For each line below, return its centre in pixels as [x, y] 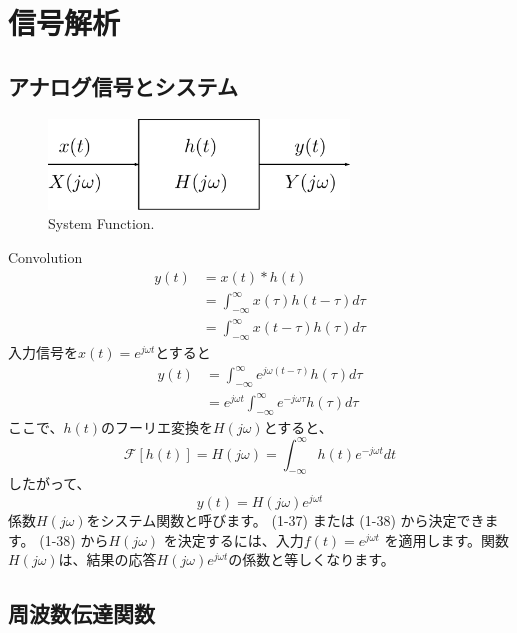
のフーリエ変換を [157, 426]
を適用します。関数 [447, 539]
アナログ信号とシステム [123, 85]
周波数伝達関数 [81, 613]
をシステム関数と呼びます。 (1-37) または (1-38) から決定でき [285, 520]
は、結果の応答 [107, 559]
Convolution [45, 257]
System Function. [101, 223]
